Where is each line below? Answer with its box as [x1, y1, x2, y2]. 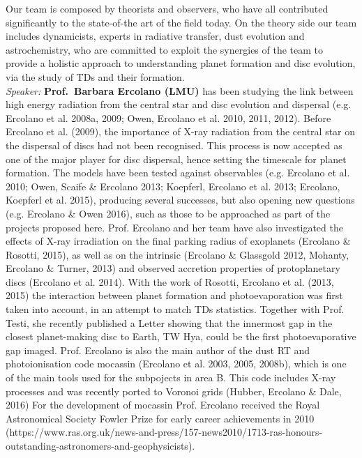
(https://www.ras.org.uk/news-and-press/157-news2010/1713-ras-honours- [6, 425, 323, 439]
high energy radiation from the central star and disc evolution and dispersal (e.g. [6, 97, 352, 112]
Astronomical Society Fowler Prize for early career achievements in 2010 [6, 411, 315, 425]
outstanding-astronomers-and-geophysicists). [6, 438, 195, 452]
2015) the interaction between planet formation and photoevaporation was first [6, 288, 343, 303]
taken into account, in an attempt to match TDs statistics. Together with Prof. [6, 302, 345, 316]
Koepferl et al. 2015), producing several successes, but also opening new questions [6, 192, 355, 207]
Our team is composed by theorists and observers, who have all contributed [6, 1, 329, 15]
